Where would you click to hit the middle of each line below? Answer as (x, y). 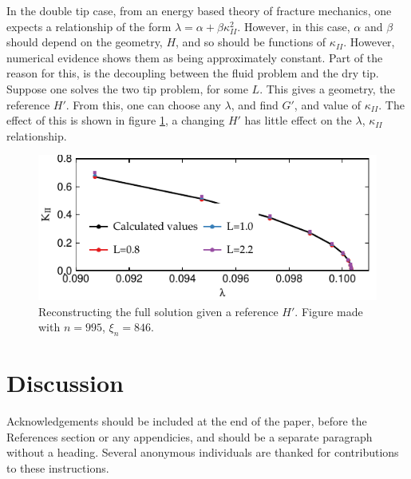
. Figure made (329, 311)
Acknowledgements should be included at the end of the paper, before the (187, 421)
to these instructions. (58, 467)
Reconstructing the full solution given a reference (158, 311)
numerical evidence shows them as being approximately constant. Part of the (195, 57)
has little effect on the (298, 120)
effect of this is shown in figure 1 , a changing (116, 120)
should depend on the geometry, (85, 42)
